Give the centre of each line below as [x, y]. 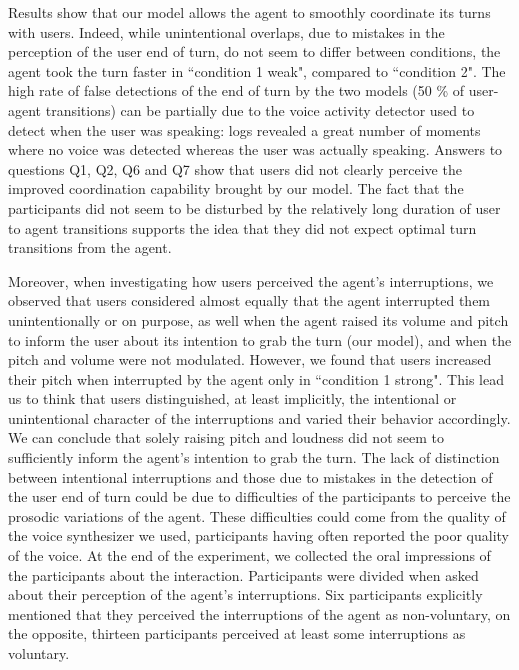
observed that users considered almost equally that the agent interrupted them [249, 300]
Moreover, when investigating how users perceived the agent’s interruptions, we [251, 280]
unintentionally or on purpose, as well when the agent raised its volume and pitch [258, 319]
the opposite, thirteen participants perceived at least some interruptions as [237, 633]
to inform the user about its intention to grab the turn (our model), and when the [260, 339]
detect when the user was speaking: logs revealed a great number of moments [244, 129]
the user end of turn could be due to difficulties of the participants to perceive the [259, 496]
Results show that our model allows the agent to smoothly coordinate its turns [249, 12]
